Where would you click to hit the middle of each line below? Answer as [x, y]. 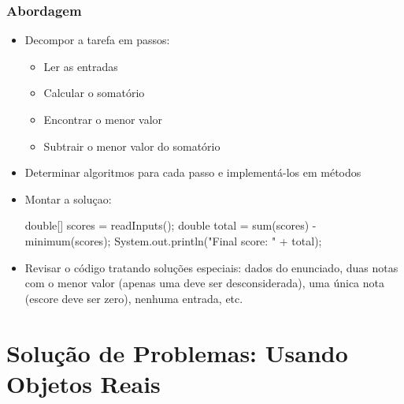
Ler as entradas [81, 66]
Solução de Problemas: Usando [177, 352]
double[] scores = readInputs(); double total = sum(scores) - [170, 225]
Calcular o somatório [94, 93]
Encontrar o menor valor [103, 119]
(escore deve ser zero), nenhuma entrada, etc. [134, 298]
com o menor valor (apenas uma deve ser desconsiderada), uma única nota [204, 283]
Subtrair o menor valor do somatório [132, 146]
